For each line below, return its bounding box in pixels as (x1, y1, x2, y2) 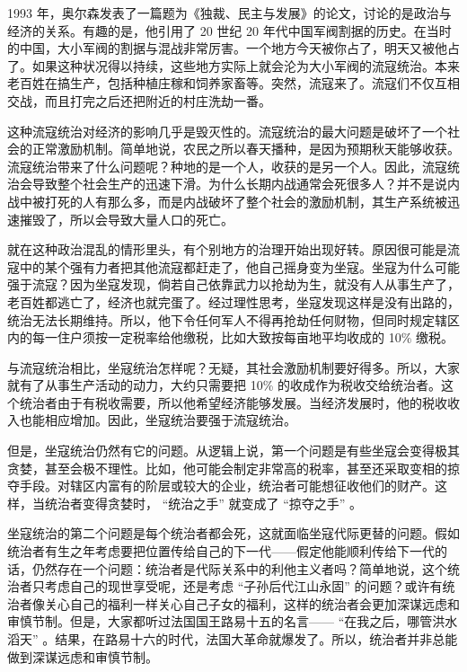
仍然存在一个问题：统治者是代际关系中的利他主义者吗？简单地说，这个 (31, 559, 447, 578)
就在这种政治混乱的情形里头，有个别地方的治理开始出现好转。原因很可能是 (7, 240, 447, 259)
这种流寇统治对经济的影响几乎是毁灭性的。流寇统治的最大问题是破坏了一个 (7, 121, 447, 140)
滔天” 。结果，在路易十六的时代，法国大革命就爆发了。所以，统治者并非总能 (7, 630, 458, 648)
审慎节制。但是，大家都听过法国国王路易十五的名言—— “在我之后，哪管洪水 (7, 612, 458, 631)
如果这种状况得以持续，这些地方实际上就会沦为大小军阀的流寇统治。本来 (31, 56, 460, 75)
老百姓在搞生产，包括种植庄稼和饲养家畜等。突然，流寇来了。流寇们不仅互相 (7, 74, 460, 93)
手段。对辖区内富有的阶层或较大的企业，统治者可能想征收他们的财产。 (19, 476, 435, 495)
